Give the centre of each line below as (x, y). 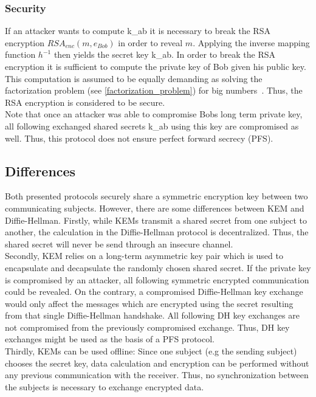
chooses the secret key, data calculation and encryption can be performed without (157, 363)
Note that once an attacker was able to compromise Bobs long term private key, (154, 114)
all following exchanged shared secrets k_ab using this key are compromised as (152, 126)
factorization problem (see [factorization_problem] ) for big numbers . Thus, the (154, 90)
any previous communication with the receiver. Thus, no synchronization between (157, 375)
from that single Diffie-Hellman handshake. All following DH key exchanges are (152, 315)
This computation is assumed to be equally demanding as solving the (134, 78)
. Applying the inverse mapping (251, 42)
